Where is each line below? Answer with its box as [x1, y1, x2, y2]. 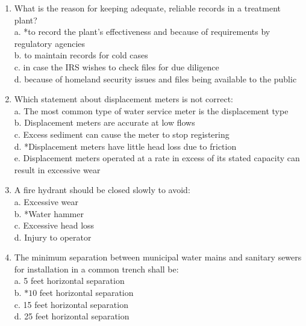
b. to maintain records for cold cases [14, 49, 148, 61]
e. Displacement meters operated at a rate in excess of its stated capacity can [14, 152, 300, 164]
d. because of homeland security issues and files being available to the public [14, 72, 297, 85]
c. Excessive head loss [14, 219, 95, 232]
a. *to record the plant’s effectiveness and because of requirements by [14, 25, 270, 38]
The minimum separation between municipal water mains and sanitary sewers [14, 251, 302, 263]
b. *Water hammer [14, 207, 84, 220]
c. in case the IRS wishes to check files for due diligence [14, 60, 219, 73]
